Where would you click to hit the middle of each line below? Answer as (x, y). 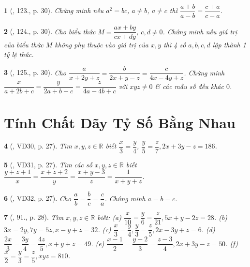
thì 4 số (175, 45)
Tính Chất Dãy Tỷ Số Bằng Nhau (120, 122)
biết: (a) (109, 217)
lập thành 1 (229, 45)
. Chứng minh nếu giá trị (200, 31)
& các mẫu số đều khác (189, 86)
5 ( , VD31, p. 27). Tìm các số (48, 164)
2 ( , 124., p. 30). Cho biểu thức (50, 31)
